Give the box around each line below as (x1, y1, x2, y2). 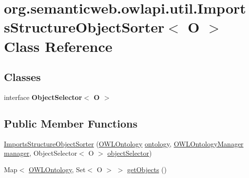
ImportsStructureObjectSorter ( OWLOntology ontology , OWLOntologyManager (4, 138, 244, 148)
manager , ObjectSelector (4, 148, 77, 158)
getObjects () (127, 164, 167, 174)
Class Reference (4, 36, 113, 56)
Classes (4, 69, 41, 84)
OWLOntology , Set (28, 164, 86, 174)
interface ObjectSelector (4, 92, 82, 102)
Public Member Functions (4, 115, 137, 130)
